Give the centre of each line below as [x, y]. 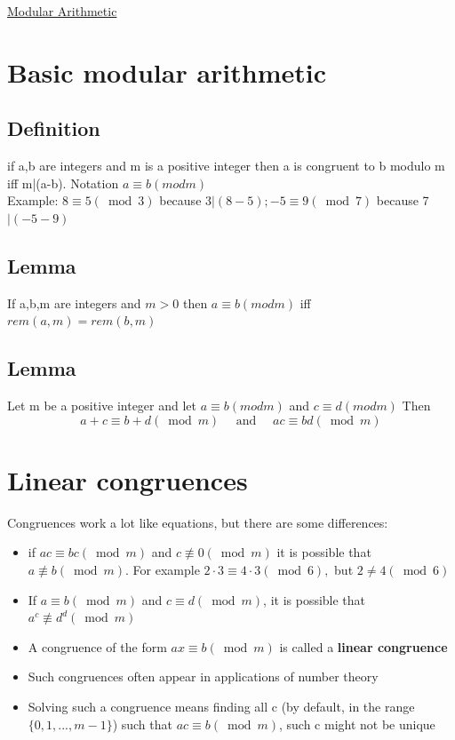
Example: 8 [38, 200]
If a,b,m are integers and [74, 302]
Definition [54, 128]
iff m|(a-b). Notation [63, 183]
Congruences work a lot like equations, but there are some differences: [198, 522]
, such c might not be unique [357, 724]
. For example [163, 570]
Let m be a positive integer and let [102, 406]
